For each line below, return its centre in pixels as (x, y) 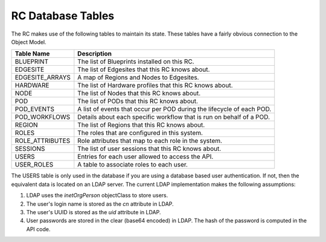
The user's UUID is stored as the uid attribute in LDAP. (94, 212)
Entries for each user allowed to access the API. (145, 157)
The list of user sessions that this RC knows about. (149, 149)
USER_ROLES (34, 165)
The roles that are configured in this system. (140, 133)
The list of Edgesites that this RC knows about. (144, 69)
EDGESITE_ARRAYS (43, 77)
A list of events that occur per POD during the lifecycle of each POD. (174, 109)
